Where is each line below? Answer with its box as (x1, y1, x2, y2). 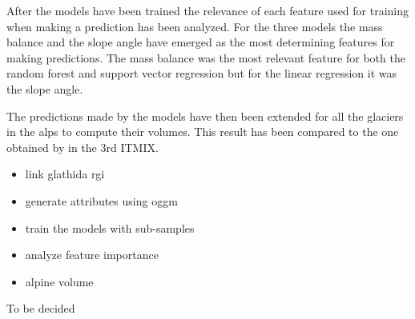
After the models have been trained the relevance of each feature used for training (6, 2, 409, 18)
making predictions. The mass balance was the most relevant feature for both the (6, 49, 405, 66)
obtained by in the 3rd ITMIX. (6, 138, 159, 155)
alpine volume (25, 273, 94, 289)
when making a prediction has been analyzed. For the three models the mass (6, 18, 383, 34)
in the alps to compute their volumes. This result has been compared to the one (6, 123, 399, 140)
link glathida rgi (25, 165, 105, 182)
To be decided (6, 300, 75, 317)
